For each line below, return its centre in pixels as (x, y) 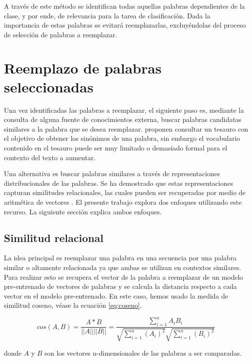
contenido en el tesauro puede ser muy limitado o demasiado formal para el (116, 148)
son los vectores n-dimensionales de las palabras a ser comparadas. (143, 353)
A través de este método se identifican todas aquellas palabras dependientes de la (125, 6)
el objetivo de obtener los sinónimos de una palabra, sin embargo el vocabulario (122, 138)
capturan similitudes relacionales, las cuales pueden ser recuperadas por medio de (125, 192)
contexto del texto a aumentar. (50, 157)
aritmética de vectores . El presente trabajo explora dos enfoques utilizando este (123, 202)
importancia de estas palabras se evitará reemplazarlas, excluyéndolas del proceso (125, 25)
